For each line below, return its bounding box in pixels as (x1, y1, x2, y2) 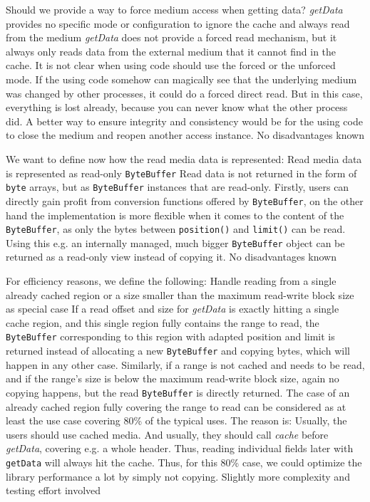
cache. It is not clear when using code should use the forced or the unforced (6, 58, 336, 73)
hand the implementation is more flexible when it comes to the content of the (6, 207, 344, 222)
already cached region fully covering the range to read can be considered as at (6, 399, 346, 414)
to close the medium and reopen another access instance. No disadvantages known (6, 127, 364, 142)
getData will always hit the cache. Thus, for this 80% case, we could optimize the (6, 454, 362, 469)
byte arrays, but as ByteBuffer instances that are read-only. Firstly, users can (6, 179, 349, 194)
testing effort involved (6, 483, 101, 498)
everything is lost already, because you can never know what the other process (6, 100, 348, 115)
